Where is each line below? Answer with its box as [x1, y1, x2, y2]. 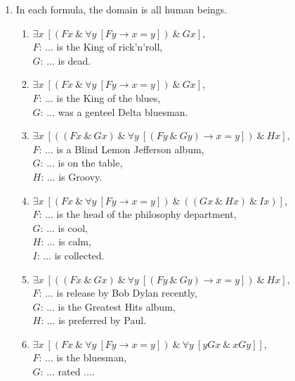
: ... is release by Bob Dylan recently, [39, 285, 197, 300]
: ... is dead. [40, 53, 91, 67]
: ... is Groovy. [41, 169, 103, 183]
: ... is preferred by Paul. [41, 313, 146, 328]
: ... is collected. [37, 247, 105, 262]
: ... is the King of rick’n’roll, [39, 39, 163, 54]
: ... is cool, [40, 220, 88, 235]
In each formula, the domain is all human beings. [15, 2, 228, 16]
